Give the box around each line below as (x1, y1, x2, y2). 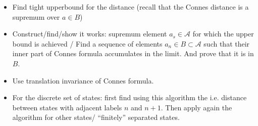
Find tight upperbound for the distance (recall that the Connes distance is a (12, 2, 249, 12)
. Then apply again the (161, 102, 232, 112)
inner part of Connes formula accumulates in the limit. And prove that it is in (12, 48, 254, 59)
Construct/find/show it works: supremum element (12, 28, 167, 39)
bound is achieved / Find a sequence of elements (12, 38, 163, 49)
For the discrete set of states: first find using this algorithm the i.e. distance (12, 92, 247, 103)
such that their (203, 38, 250, 49)
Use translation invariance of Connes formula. (12, 75, 154, 86)
